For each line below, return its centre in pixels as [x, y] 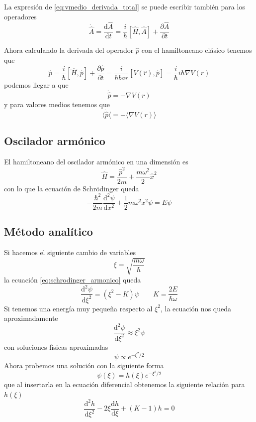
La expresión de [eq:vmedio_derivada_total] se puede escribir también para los [125, 6]
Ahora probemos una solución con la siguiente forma [84, 365]
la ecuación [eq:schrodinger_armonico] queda [73, 280]
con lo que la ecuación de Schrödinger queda [72, 188]
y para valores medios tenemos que [57, 104]
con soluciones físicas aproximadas [56, 347]
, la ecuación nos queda [196, 308]
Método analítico [48, 231]
